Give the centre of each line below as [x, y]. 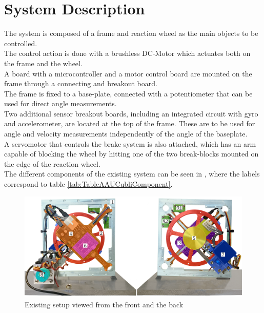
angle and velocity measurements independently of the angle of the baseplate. [126, 134]
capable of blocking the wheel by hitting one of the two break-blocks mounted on [131, 154]
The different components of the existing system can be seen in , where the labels [132, 174]
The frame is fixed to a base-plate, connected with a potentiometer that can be [128, 93]
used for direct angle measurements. [60, 103]
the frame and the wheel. [43, 63]
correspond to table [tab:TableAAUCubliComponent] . [88, 184]
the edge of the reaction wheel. [52, 163]
